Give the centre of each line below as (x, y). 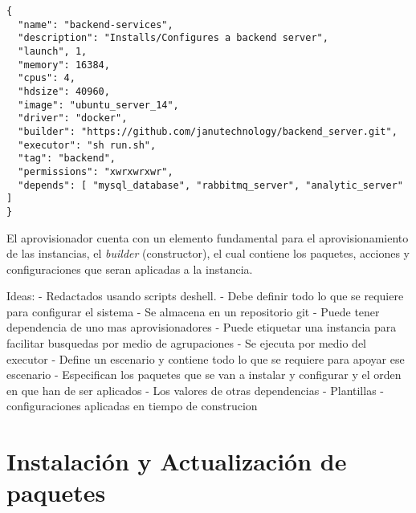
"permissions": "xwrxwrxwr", (96, 171)
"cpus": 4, (47, 78)
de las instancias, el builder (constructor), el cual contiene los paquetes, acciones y (208, 253)
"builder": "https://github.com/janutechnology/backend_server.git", (208, 131)
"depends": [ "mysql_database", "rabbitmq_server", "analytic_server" (210, 185)
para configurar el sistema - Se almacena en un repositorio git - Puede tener (193, 311)
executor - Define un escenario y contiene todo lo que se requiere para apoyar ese (206, 358)
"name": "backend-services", (96, 24)
